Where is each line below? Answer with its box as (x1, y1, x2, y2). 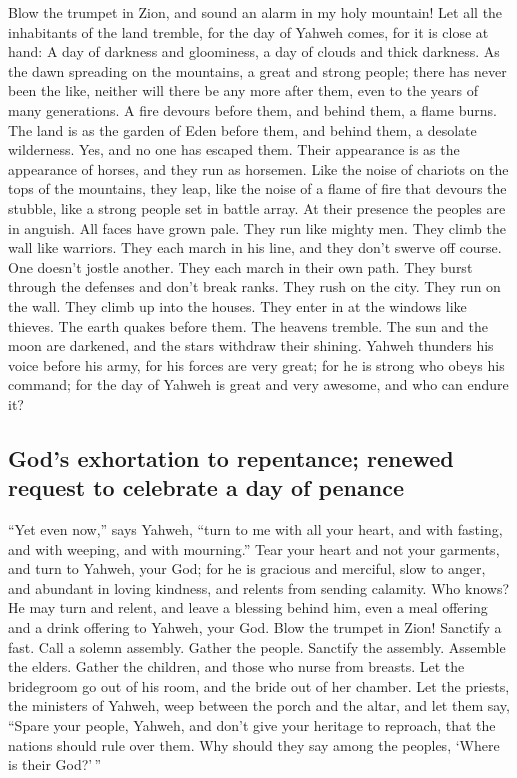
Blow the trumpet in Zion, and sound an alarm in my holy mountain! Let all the (8, 2, 503, 22)
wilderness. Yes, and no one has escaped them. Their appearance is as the (8, 139, 460, 160)
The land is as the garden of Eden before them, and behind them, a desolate (8, 119, 477, 140)
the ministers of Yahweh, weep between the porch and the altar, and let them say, (8, 695, 510, 716)
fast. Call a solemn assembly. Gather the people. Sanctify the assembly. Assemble (8, 636, 506, 657)
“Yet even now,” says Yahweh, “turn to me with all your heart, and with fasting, (8, 519, 503, 540)
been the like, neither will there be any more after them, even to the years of (8, 80, 479, 101)
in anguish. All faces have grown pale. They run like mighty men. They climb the (8, 217, 506, 238)
